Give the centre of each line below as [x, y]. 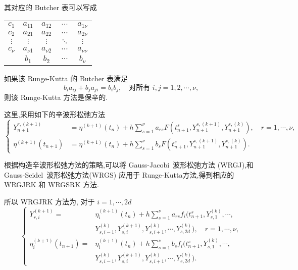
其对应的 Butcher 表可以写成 [51, 7]
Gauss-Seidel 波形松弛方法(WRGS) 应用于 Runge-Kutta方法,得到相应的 [119, 174]
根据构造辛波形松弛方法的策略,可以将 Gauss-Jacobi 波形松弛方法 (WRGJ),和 [129, 165]
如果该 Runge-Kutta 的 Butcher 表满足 [66, 78]
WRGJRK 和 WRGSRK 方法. [52, 184]
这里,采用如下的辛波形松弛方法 [55, 114]
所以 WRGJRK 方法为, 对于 [49, 201]
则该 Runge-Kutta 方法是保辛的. [56, 97]
